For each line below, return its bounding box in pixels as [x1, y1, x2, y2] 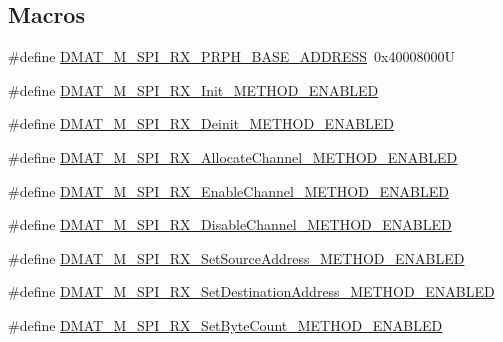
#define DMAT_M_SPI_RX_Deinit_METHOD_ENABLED [8, 113, 395, 134]
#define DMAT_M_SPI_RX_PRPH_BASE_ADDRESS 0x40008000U [8, 46, 455, 67]
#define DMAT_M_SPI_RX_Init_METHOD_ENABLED [8, 79, 379, 100]
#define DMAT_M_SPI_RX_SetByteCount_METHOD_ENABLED [8, 314, 443, 335]
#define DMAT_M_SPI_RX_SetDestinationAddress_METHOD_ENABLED [8, 281, 495, 302]
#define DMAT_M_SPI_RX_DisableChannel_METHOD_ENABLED [8, 214, 452, 235]
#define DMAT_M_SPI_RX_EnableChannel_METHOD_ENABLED [8, 180, 449, 201]
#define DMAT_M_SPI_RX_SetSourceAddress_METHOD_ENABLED [8, 247, 465, 268]
